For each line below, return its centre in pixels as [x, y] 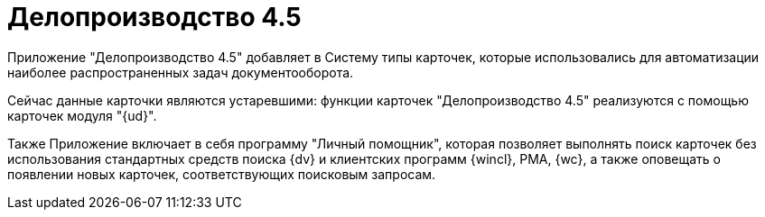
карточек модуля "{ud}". [82, 115]
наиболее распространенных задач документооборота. [181, 72]
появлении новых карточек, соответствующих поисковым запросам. [222, 174]
